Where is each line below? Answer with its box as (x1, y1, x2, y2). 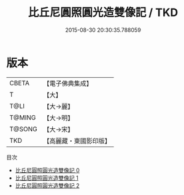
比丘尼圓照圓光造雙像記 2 (15, 182, 80, 189)
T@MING (9, 113, 36, 121)
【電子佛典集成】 (43, 79, 93, 88)
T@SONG (9, 124, 38, 133)
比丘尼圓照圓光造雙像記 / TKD (28, 6, 178, 20)
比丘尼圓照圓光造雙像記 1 (15, 174, 79, 182)
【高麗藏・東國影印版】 (43, 136, 112, 145)
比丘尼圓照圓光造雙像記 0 (15, 166, 80, 174)
